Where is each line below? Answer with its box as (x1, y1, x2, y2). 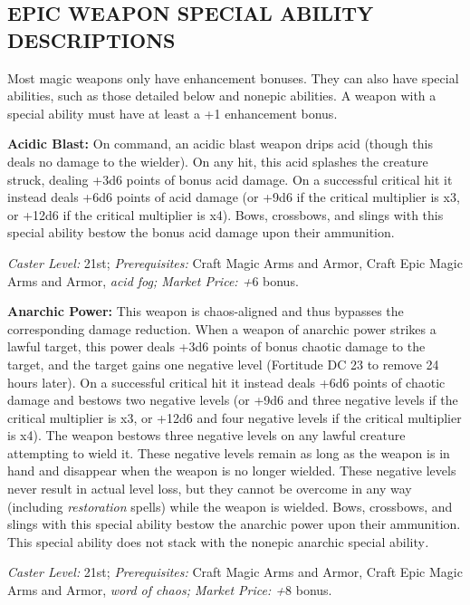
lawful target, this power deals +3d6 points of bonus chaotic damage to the (7, 337, 426, 356)
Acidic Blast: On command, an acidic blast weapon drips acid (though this (7, 134, 433, 153)
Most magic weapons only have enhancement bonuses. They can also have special (7, 68, 459, 87)
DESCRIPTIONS (7, 25, 176, 53)
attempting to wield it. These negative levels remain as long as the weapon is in (7, 443, 450, 462)
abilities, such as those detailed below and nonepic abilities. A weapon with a (7, 86, 436, 105)
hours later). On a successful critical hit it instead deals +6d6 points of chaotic (7, 372, 446, 391)
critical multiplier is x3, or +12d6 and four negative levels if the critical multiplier (7, 408, 462, 427)
